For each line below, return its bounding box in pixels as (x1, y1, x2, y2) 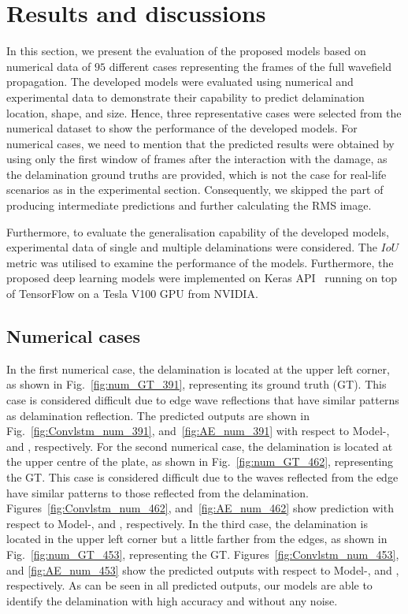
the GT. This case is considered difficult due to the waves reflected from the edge (6, 468, 399, 485)
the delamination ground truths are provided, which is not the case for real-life (6, 166, 387, 182)
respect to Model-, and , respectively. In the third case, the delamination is (6, 515, 368, 531)
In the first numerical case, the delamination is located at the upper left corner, (6, 360, 390, 377)
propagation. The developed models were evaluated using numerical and (6, 73, 354, 90)
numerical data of (6, 58, 91, 74)
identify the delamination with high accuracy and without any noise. (6, 592, 338, 608)
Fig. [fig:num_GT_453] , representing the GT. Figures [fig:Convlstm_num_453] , (6, 545, 399, 562)
